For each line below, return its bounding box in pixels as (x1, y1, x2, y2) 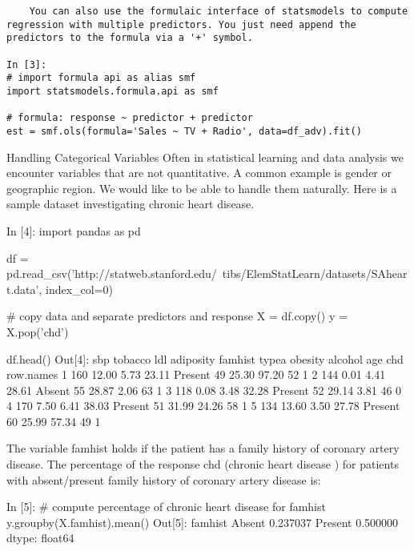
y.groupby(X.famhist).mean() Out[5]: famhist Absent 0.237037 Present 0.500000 (6, 513, 399, 530)
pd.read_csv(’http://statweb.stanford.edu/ (6, 265, 217, 282)
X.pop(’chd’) (6, 323, 69, 340)
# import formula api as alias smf (6, 72, 196, 84)
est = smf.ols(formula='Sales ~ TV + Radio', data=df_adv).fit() (6, 125, 362, 137)
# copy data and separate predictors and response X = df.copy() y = (6, 308, 348, 324)
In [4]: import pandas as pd (6, 222, 141, 239)
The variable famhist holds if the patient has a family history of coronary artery (6, 440, 400, 456)
